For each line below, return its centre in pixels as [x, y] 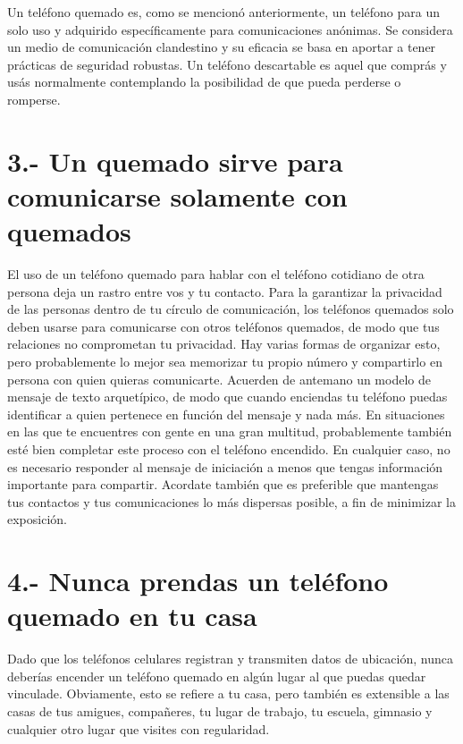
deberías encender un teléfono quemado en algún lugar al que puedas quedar [217, 676]
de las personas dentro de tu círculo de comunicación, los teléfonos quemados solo [231, 309]
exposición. [37, 519]
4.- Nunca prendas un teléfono [198, 581]
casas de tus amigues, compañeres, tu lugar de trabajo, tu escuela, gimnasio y [220, 711]
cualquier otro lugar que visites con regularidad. [139, 728]
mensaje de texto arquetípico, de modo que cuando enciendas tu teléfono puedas [227, 397]
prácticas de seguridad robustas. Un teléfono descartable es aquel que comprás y [227, 64]
